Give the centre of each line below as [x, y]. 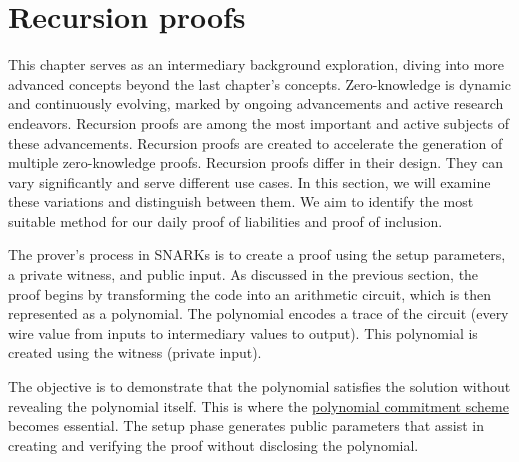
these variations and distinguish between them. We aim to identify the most [241, 201]
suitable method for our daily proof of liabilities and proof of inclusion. [225, 220]
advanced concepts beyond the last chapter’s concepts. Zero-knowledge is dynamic [259, 83]
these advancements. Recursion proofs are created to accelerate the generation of [255, 142]
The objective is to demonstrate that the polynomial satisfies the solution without [259, 386]
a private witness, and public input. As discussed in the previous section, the [243, 274]
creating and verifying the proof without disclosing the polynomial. [213, 444]
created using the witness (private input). [135, 352]
